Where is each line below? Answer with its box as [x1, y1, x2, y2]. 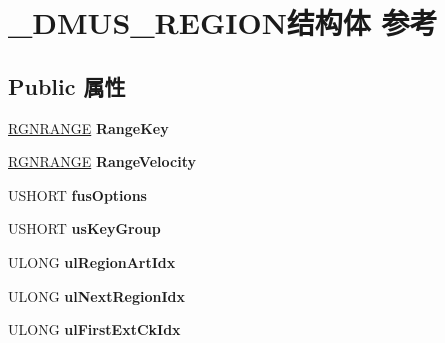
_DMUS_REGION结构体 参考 [8, 2, 438, 43]
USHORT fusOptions [8, 184, 147, 205]
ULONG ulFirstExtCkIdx [8, 319, 181, 340]
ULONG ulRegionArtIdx [8, 251, 176, 272]
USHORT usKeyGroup [8, 218, 161, 239]
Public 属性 [8, 70, 126, 101]
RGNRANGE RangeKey [8, 117, 169, 138]
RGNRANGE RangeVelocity [8, 151, 196, 172]
